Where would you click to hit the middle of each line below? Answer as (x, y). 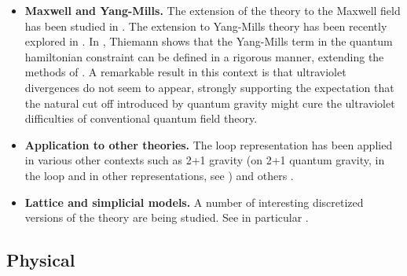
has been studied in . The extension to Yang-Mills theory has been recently (206, 26)
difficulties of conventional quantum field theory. (141, 118)
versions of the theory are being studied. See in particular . (167, 217)
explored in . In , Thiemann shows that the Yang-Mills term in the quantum (209, 41)
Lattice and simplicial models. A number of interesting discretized (194, 202)
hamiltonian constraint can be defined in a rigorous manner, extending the (204, 56)
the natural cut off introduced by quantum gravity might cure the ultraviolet (210, 103)
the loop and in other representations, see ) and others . (159, 175)
